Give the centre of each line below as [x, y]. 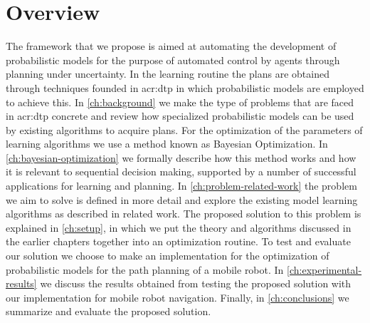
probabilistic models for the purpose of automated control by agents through [173, 60]
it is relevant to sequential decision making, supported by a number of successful [181, 171]
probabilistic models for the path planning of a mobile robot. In [145, 269]
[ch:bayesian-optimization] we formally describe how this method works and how [181, 157]
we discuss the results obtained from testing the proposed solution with [196, 283]
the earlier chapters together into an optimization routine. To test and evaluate [178, 241]
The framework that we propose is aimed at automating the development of [171, 46]
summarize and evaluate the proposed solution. [109, 311]
